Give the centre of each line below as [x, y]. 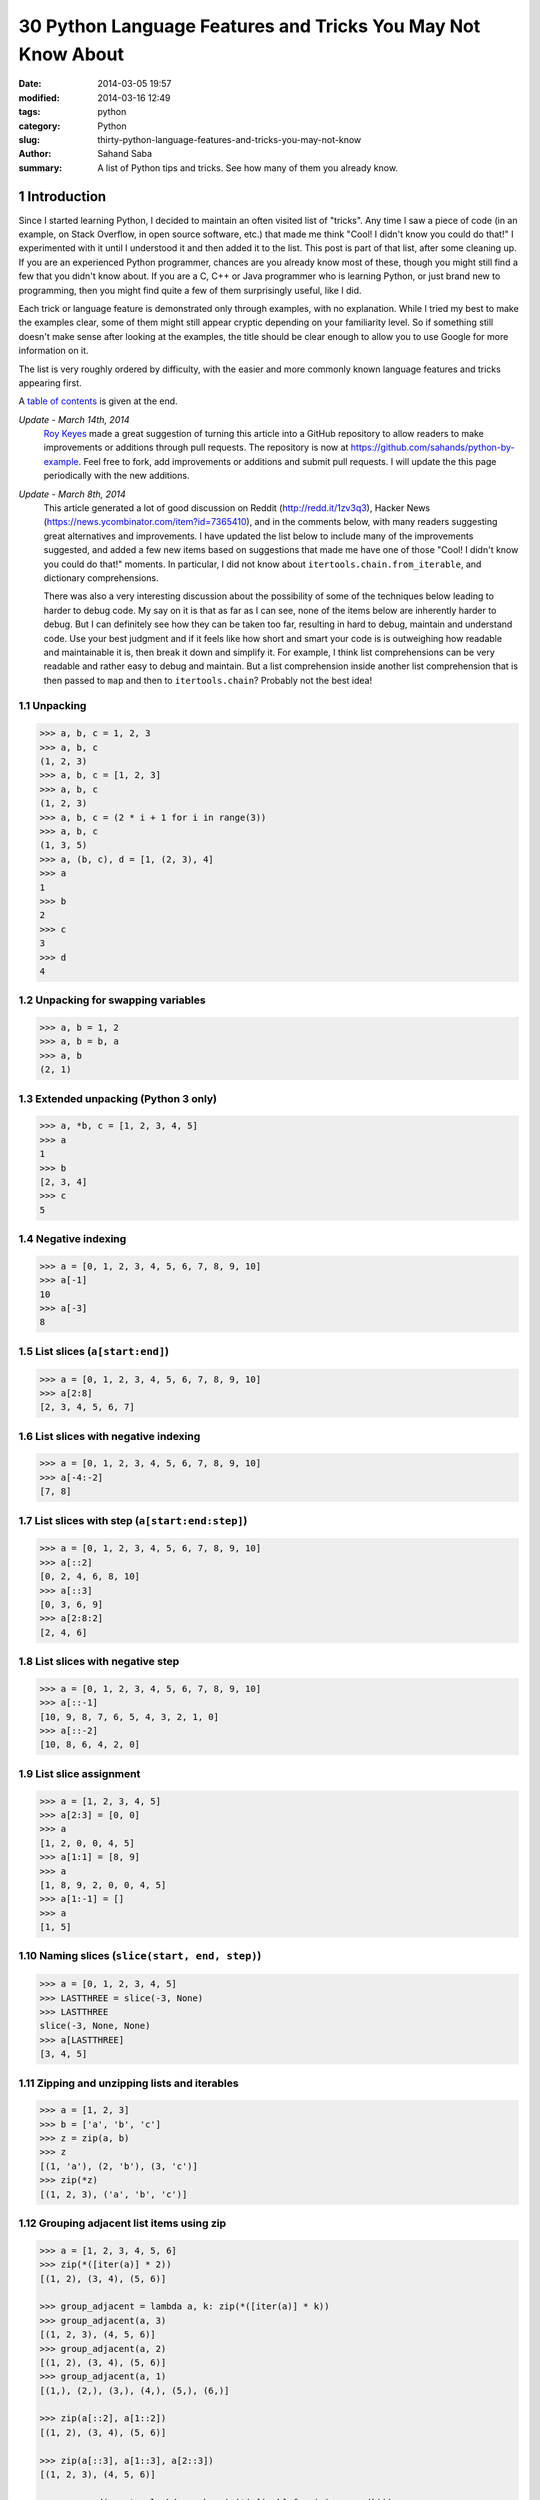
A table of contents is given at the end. [98, 401]
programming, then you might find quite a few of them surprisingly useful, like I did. [190, 290]
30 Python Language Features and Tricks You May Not [249, 26]
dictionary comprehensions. [101, 577]
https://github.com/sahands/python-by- [432, 447]
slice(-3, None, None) [95, 2026]
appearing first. [50, 382]
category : [39, 126]
